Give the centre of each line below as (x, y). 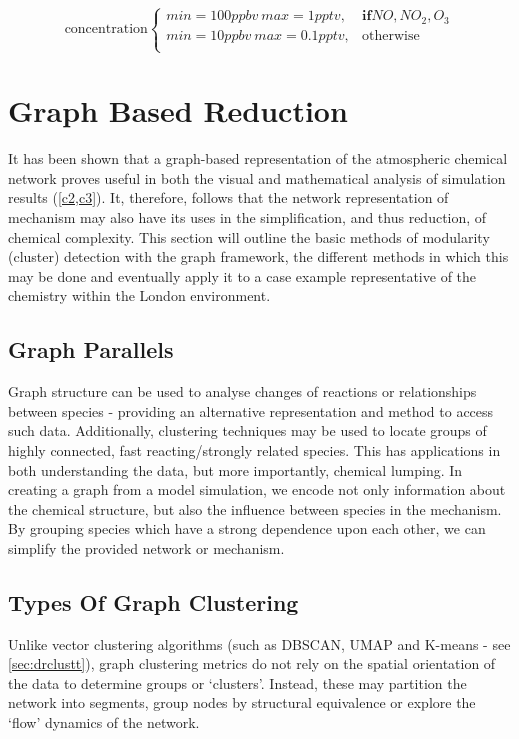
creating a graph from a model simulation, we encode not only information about (257, 489)
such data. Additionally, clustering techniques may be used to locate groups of (247, 430)
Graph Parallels (91, 349)
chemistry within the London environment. (139, 295)
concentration (106, 29)
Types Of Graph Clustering (153, 601)
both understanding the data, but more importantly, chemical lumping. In (235, 469)
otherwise (390, 35)
